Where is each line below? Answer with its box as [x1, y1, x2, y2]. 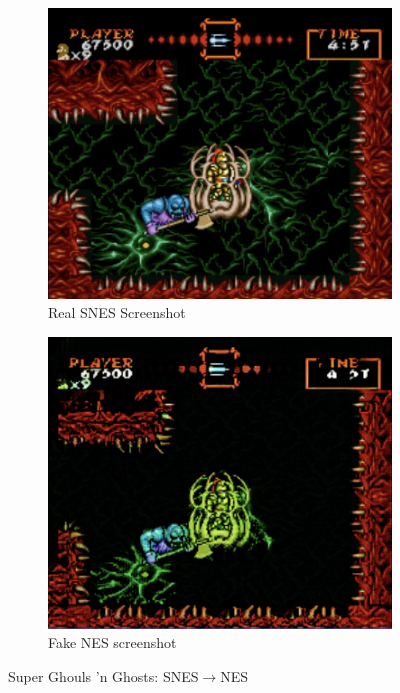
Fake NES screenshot [48, 632, 177, 653]
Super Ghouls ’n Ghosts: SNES [8, 665, 199, 686]
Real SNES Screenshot [48, 302, 186, 323]
